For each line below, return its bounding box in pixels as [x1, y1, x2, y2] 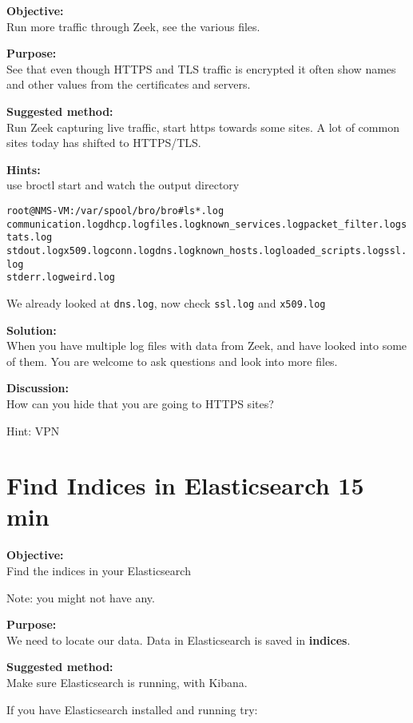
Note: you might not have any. [6, 589, 155, 606]
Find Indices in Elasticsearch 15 [6, 469, 364, 502]
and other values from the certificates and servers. [6, 76, 251, 93]
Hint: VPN [6, 422, 60, 439]
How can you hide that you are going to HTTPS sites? [6, 395, 274, 411]
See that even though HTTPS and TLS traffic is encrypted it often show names [6, 60, 396, 77]
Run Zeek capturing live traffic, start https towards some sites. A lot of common [6, 118, 399, 135]
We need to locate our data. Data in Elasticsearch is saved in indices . [6, 631, 351, 648]
